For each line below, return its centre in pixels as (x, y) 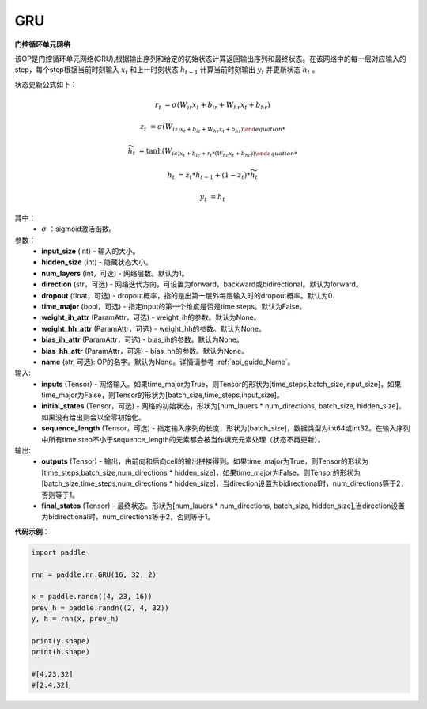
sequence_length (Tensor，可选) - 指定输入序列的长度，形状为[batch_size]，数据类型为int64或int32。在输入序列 (226, 428)
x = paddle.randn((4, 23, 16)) (92, 597)
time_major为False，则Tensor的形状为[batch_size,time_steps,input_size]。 (162, 395)
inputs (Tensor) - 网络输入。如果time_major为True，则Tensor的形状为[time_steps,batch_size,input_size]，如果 (221, 384)
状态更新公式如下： (46, 84)
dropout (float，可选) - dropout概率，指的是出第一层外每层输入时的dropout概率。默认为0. (188, 295)
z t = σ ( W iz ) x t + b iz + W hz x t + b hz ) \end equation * (212, 129)
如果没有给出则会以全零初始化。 (93, 417)
